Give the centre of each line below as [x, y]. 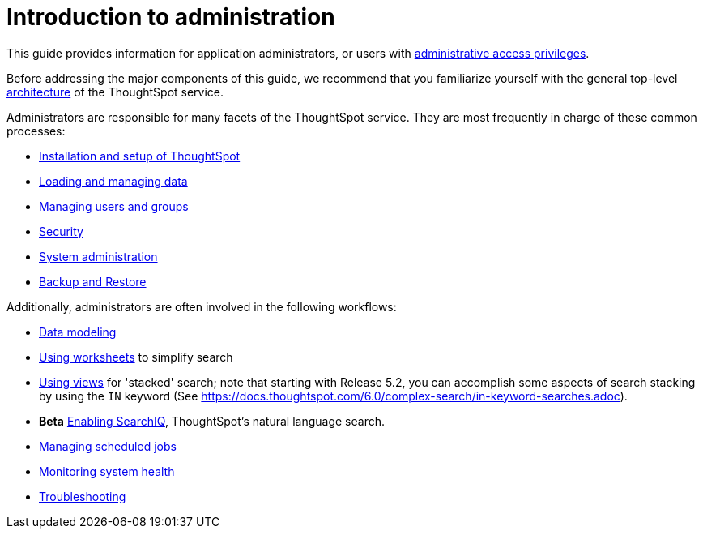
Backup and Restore [93, 281]
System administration [98, 256]
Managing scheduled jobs [108, 446]
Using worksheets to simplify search [136, 357]
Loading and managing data [113, 181]
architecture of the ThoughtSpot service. [115, 92]
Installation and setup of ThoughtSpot [140, 156]
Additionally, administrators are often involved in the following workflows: [202, 306]
